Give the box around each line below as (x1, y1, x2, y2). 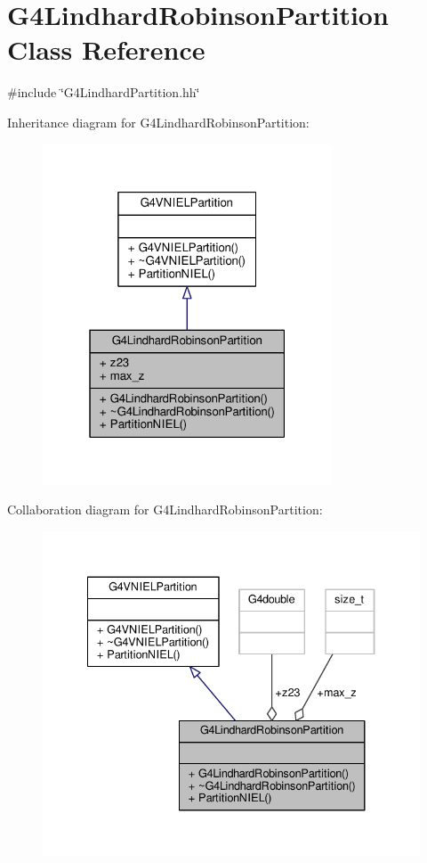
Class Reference (7, 31, 205, 68)
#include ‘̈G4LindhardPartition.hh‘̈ (7, 83, 200, 102)
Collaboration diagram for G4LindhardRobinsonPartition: (7, 500, 323, 519)
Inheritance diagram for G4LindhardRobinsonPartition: (7, 112, 310, 131)
